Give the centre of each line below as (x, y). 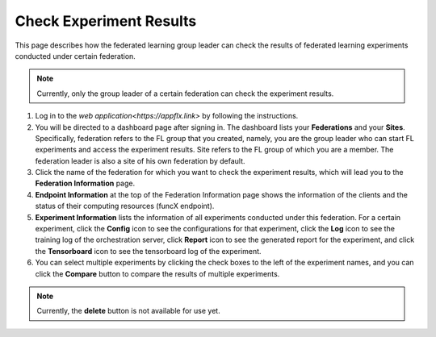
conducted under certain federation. (75, 56)
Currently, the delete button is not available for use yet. (129, 311)
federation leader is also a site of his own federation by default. (140, 160)
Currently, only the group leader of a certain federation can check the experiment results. (185, 94)
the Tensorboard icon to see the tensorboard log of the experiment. (148, 251)
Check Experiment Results (106, 21)
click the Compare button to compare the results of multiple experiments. (157, 273)
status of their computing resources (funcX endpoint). (125, 206)
